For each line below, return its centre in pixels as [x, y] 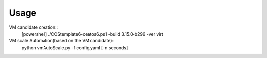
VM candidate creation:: [34, 27]
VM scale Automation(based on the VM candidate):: [62, 41]
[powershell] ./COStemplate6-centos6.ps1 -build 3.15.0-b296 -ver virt [92, 34]
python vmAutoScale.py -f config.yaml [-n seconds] [75, 48]
